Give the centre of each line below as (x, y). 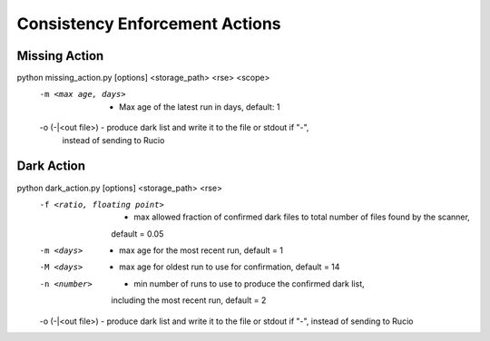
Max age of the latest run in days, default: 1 (200, 107)
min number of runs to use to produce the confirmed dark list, (249, 283)
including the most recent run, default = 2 (189, 300)
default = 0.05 (137, 234)
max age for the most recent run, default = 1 (201, 250)
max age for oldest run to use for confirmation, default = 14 (230, 267)
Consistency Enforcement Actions (149, 24)
